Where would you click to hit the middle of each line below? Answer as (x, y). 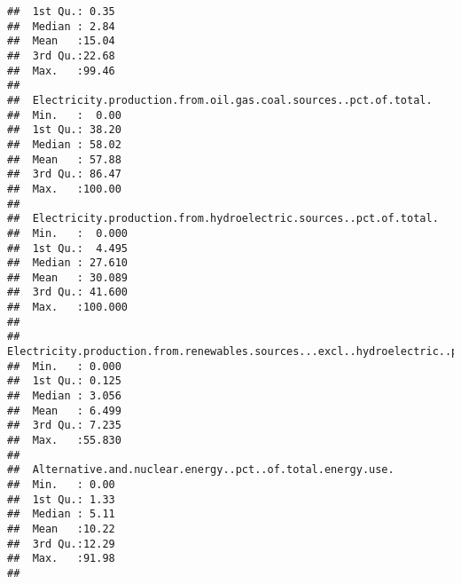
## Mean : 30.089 (68, 277)
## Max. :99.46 (61, 71)
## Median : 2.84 (61, 26)
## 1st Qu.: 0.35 (61, 12)
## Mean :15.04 (61, 41)
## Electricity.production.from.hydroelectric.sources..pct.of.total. (223, 219)
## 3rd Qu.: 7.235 (64, 426)
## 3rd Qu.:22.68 (61, 55)
